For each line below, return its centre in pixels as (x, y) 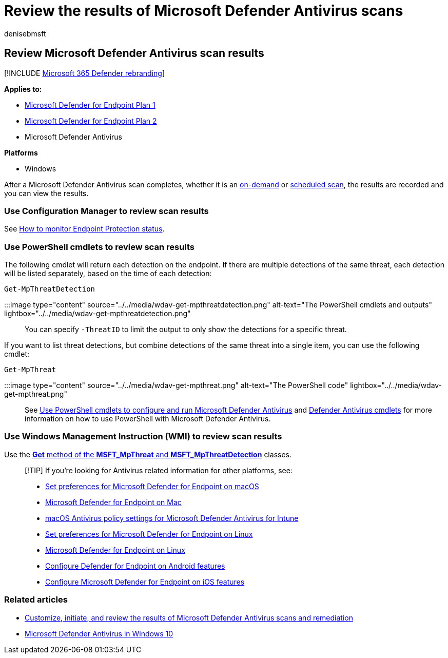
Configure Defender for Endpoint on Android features (135, 566)
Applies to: (23, 89)
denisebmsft (25, 33)
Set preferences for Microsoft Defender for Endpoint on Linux (149, 534)
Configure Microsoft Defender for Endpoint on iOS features (145, 582)
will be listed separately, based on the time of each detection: (108, 274)
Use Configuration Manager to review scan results (106, 211)
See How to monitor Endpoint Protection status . (84, 229)
